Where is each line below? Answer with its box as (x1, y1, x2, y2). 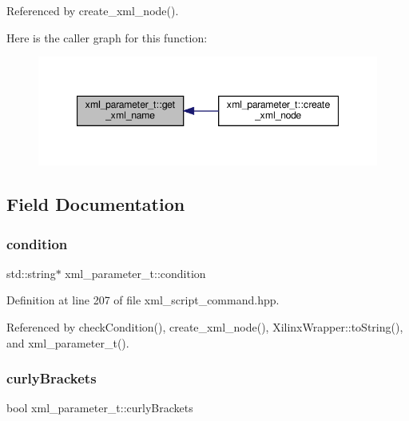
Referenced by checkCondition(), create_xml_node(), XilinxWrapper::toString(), (6, 319, 403, 336)
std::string (6, 264, 56, 281)
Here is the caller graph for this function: (6, 29, 208, 46)
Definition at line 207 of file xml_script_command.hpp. (6, 292, 280, 308)
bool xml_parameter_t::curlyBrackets (6, 399, 193, 416)
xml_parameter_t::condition (65, 264, 206, 281)
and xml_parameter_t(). (6, 334, 129, 351)
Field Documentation (6, 192, 185, 216)
